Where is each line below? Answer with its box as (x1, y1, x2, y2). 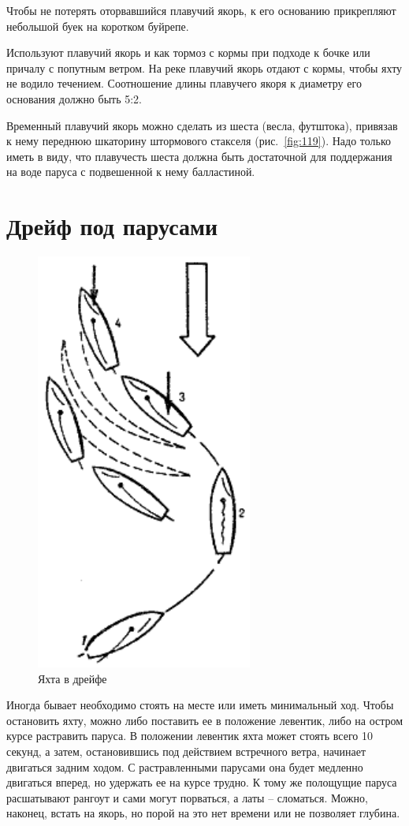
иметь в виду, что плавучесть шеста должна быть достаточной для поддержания (6, 148, 392, 164)
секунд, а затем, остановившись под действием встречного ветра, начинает (6, 743, 366, 760)
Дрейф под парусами (6, 210, 218, 242)
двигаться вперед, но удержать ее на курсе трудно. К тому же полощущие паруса (6, 774, 397, 790)
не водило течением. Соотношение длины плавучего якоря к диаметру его (6, 75, 362, 92)
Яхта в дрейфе (38, 670, 107, 686)
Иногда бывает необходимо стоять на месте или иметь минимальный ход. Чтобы (6, 697, 394, 713)
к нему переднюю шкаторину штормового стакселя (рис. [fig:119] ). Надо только (6, 133, 392, 149)
